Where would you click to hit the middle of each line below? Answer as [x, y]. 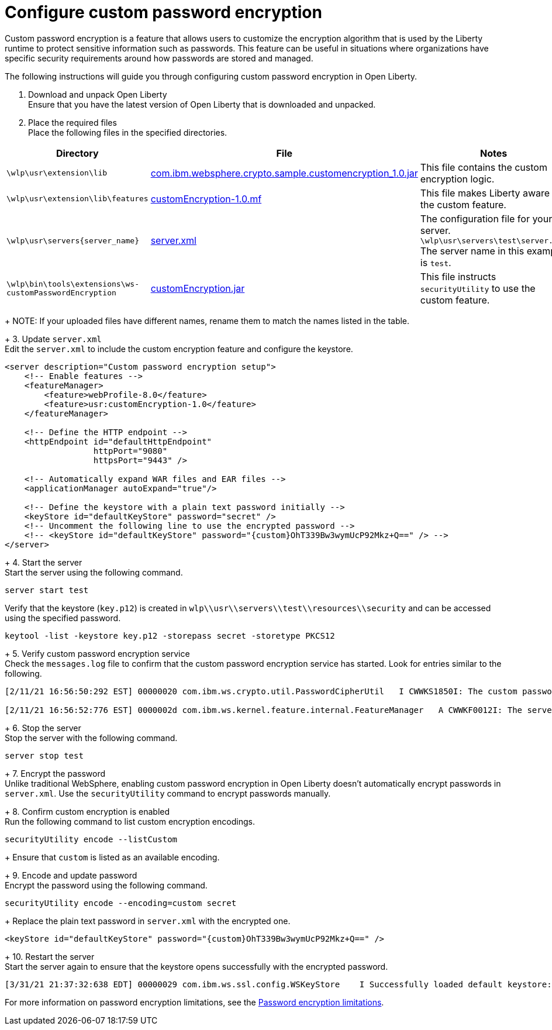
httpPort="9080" [130, 451]
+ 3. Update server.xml [53, 339]
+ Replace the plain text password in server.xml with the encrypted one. [148, 921]
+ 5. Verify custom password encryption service [97, 653]
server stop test [44, 755]
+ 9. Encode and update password [71, 875]
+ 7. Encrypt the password [55, 773]
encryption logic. [457, 179]
